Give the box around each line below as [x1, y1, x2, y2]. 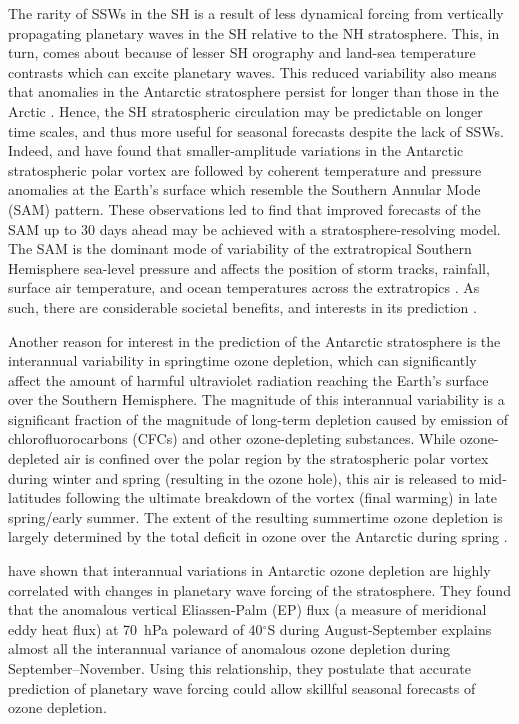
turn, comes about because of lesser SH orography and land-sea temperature [8, 42, 476, 63]
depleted [8, 448, 60, 469]
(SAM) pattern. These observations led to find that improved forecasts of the [8, 198, 481, 219]
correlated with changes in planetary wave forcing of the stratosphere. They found [8, 579, 511, 600]
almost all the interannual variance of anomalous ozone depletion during [8, 638, 451, 659]
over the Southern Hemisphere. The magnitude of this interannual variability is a [8, 389, 505, 410]
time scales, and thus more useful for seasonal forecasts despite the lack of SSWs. [8, 120, 504, 141]
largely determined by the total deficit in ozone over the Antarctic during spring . [8, 526, 508, 547]
